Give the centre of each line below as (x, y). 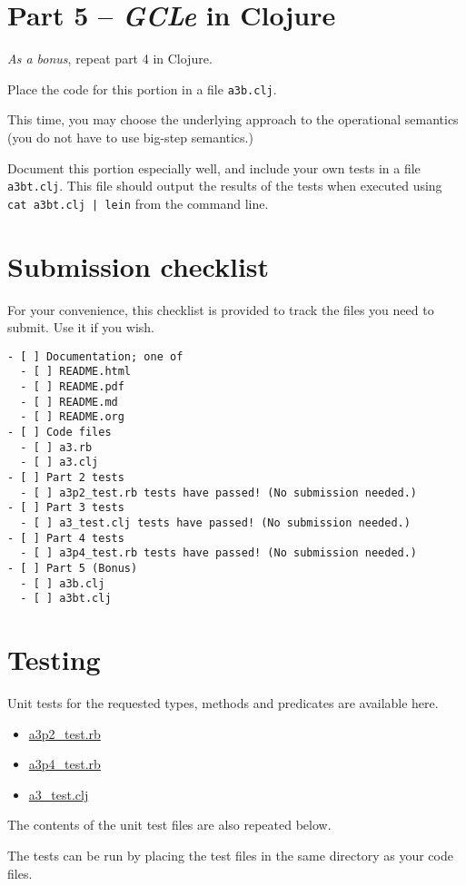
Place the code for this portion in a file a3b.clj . (142, 89)
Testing (54, 660)
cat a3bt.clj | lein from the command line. (138, 203)
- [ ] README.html (76, 372)
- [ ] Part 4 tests (66, 538)
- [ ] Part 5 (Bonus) (73, 568)
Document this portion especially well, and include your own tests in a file (214, 167)
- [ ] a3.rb (56, 447)
